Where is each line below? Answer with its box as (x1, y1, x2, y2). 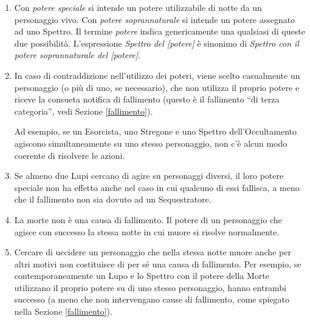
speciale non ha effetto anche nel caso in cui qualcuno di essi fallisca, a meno (14, 181, 300, 193)
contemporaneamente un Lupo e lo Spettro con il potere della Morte (14, 269, 269, 282)
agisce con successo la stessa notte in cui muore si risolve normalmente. (14, 225, 280, 238)
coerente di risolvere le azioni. (14, 149, 125, 161)
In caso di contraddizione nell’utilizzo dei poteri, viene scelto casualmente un (14, 69, 300, 81)
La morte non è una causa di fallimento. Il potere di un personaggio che (14, 213, 282, 226)
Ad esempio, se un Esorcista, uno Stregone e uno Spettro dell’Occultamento (14, 125, 297, 138)
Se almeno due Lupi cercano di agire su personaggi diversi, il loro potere (14, 169, 284, 182)
